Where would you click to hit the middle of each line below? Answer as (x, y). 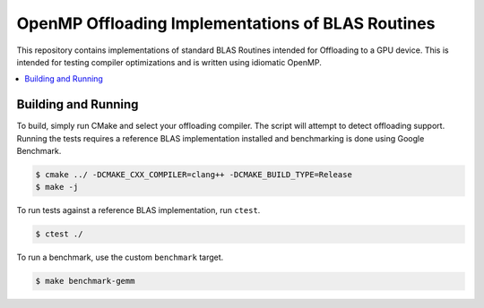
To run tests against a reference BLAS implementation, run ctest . (138, 210)
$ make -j (57, 187)
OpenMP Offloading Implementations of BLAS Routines (226, 23)
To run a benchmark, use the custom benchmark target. (120, 257)
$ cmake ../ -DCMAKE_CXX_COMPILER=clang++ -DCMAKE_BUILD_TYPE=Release (194, 175)
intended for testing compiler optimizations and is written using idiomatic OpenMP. (169, 62)
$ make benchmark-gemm (85, 281)
